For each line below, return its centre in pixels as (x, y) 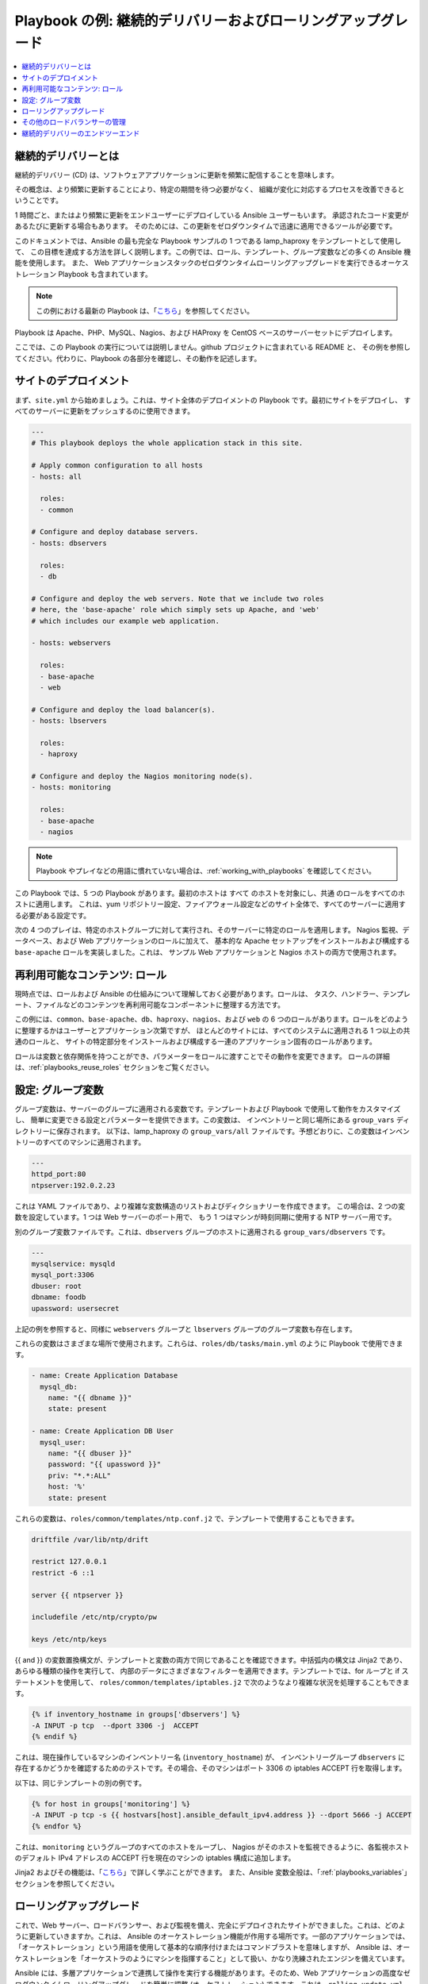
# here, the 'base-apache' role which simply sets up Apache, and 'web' (176, 610)
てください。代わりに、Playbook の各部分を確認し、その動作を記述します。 (138, 358)
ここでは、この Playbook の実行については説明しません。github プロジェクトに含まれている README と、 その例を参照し (213, 347)
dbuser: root (57, 1286)
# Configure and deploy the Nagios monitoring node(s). (142, 777)
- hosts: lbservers (69, 721)
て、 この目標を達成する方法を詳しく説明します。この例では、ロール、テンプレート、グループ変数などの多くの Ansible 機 (213, 252)
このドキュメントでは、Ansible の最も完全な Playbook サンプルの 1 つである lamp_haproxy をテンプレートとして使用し (208, 240)
